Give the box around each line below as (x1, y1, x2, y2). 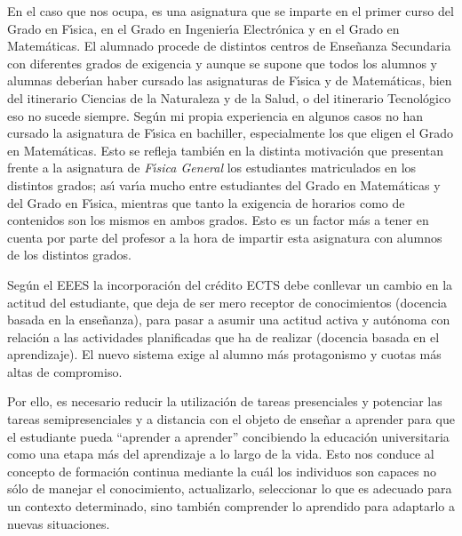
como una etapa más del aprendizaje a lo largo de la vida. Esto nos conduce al (7, 444, 434, 463)
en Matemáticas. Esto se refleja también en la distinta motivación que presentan (7, 140, 444, 159)
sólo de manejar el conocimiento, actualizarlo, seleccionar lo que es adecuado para (7, 479, 452, 498)
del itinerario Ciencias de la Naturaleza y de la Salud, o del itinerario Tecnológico (7, 88, 451, 107)
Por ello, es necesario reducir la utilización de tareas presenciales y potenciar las (7, 392, 442, 411)
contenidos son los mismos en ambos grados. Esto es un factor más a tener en (7, 211, 429, 229)
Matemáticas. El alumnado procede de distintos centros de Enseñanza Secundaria (7, 36, 451, 55)
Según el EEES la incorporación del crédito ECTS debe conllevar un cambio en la (7, 275, 453, 293)
